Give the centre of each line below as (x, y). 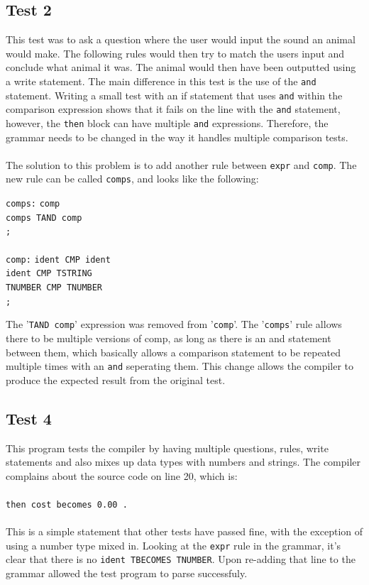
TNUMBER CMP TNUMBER (54, 287)
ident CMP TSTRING (49, 274)
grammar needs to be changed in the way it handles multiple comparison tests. (177, 137)
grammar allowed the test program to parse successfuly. (127, 573)
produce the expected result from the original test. (116, 379)
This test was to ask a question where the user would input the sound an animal (181, 39)
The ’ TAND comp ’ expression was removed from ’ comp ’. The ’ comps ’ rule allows (174, 324)
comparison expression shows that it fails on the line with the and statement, (173, 109)
